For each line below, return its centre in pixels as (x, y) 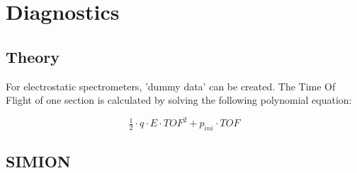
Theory (33, 56)
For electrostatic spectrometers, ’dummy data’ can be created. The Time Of (171, 86)
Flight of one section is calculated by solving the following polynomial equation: (179, 100)
